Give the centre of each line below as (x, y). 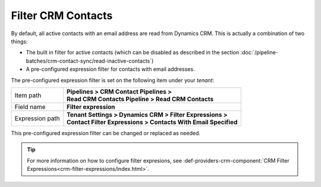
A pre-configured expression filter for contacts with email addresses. (111, 69)
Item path (28, 95)
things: (19, 41)
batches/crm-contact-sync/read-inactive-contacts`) (90, 61)
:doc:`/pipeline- (259, 52)
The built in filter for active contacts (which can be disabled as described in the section (133, 52)
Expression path (37, 118)
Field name (30, 107)
